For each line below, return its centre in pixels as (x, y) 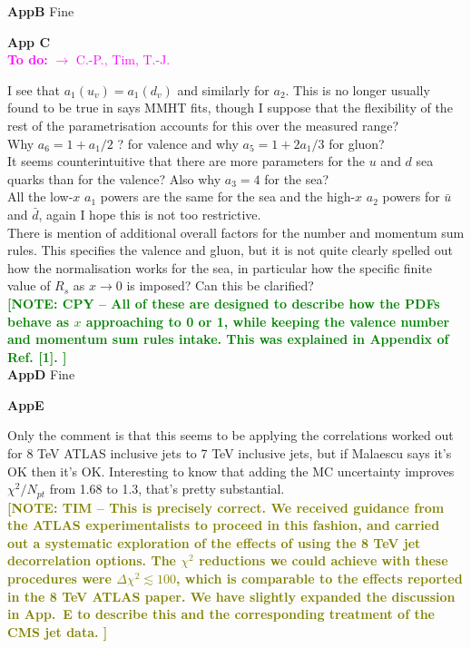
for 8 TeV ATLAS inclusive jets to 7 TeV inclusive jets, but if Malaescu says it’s (230, 453)
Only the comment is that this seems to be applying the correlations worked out (231, 435)
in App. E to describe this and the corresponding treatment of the (221, 614)
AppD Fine (41, 374)
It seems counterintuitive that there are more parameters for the (186, 161)
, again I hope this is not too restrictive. (150, 214)
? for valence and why (178, 143)
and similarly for (223, 89)
